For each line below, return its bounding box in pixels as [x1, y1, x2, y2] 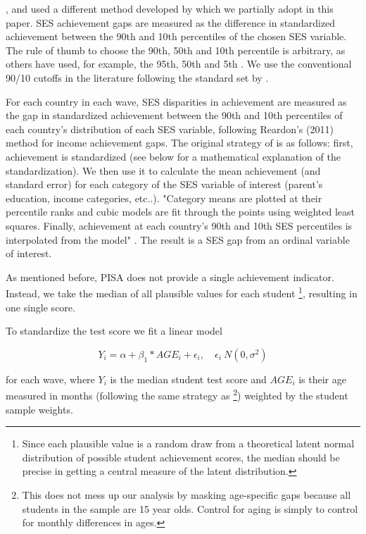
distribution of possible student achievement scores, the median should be [22, 449, 340, 464]
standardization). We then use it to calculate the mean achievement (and [6, 163, 321, 178]
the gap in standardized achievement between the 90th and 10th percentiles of [6, 108, 343, 123]
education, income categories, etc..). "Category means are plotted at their [6, 190, 322, 205]
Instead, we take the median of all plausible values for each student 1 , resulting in [6, 284, 358, 300]
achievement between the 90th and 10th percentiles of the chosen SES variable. [6, 29, 347, 44]
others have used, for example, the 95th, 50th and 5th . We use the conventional [6, 56, 352, 71]
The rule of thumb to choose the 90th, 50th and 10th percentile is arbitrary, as [6, 42, 346, 57]
